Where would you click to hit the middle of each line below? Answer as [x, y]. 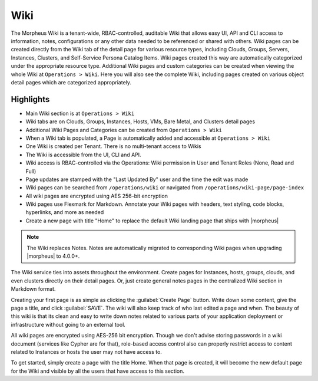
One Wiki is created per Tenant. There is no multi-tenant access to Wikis [113, 146]
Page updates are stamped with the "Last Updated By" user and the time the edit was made [137, 179]
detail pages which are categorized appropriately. [71, 82]
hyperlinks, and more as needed [65, 212]
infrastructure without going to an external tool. [68, 324]
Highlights [30, 99]
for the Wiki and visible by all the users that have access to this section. [98, 371]
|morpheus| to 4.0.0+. [53, 256]
